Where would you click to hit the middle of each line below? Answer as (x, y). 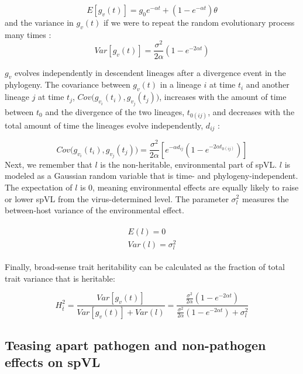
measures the (265, 198)
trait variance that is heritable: (60, 278)
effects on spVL (53, 361)
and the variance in (39, 22)
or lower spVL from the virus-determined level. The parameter (117, 198)
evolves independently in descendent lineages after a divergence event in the (150, 72)
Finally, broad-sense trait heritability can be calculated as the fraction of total (145, 267)
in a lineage (180, 84)
